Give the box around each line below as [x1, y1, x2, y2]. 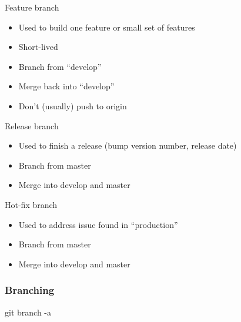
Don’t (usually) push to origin [18, 99, 127, 112]
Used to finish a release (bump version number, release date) [18, 139, 237, 152]
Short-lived [18, 41, 58, 53]
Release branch [5, 119, 59, 132]
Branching [5, 283, 55, 297]
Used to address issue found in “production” [18, 218, 178, 230]
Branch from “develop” [18, 60, 102, 72]
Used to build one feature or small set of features [18, 21, 195, 33]
